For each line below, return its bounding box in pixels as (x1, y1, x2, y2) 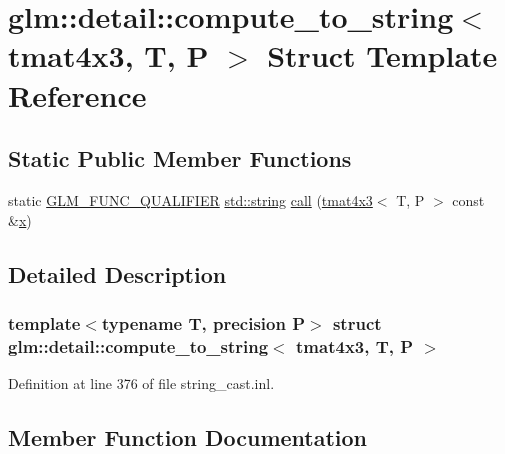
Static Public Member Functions (8, 143, 352, 174)
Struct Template (267, 35, 498, 76)
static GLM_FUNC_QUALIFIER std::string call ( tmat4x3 (8, 189, 373, 210)
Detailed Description (8, 258, 227, 289)
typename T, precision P (101, 310, 306, 335)
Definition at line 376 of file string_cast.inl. (8, 373, 275, 394)
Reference (8, 74, 147, 115)
